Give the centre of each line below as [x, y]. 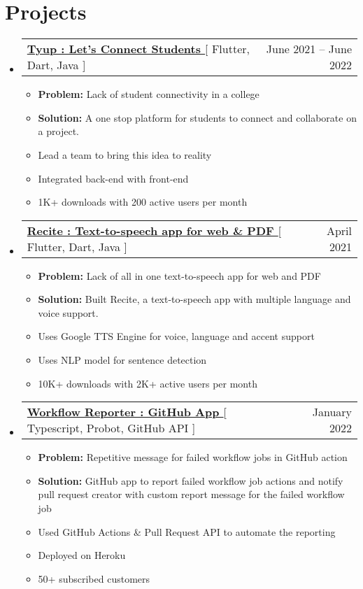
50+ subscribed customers [94, 578]
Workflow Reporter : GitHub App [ [127, 412]
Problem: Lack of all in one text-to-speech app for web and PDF [179, 275]
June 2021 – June [309, 49]
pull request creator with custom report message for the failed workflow [191, 494]
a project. [58, 131]
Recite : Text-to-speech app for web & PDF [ [154, 230]
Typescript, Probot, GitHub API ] [111, 428]
